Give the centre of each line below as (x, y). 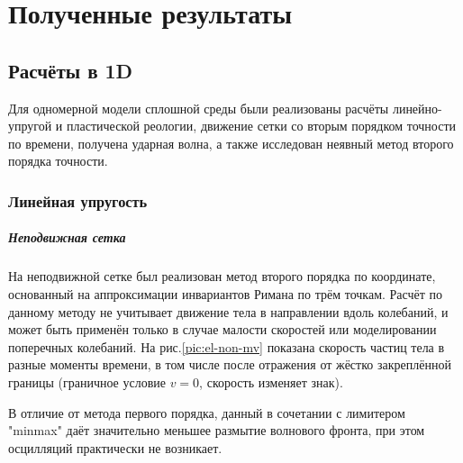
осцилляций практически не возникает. (115, 447)
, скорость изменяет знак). (271, 381)
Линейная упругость (78, 200)
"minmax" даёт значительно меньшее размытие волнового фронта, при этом (217, 430)
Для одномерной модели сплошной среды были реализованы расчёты (199, 108)
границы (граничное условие (87, 381)
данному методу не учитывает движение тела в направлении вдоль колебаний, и (228, 311)
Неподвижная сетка (67, 237)
